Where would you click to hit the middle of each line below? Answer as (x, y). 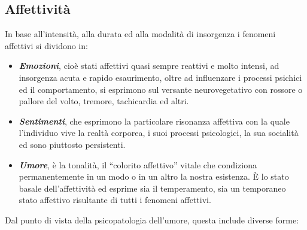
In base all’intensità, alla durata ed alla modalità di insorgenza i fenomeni (140, 34)
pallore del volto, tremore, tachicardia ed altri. (104, 101)
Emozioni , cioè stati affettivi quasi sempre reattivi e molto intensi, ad (149, 66)
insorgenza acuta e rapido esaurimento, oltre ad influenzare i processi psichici (160, 77)
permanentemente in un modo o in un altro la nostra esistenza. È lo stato (154, 176)
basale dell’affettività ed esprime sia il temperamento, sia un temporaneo (152, 188)
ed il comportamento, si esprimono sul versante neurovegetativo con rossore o (161, 89)
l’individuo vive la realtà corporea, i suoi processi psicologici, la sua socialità (159, 133)
